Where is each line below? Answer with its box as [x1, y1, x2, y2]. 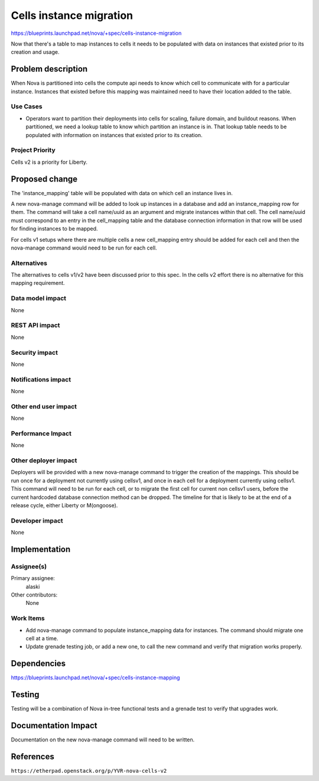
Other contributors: [11, 591, 58, 598]
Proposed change [11, 174, 78, 184]
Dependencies [11, 659, 66, 669]
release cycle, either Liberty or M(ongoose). [11, 502, 118, 509]
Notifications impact [11, 375, 71, 384]
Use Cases [11, 102, 43, 111]
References [11, 751, 54, 761]
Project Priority [11, 146, 56, 154]
